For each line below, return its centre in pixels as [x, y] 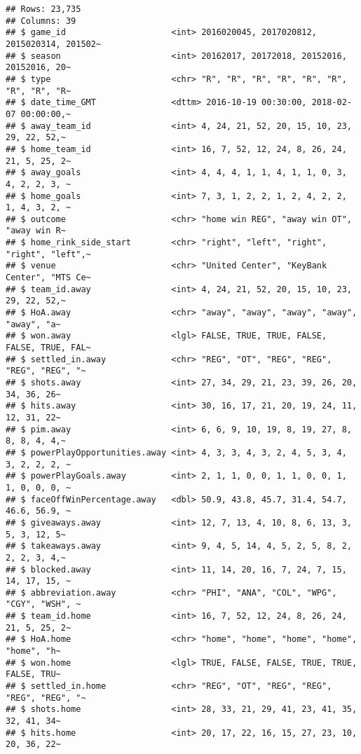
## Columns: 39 [41, 21]
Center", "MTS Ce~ [48, 278]
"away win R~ [36, 231]
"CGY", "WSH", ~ [43, 604]
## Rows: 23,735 [43, 9]
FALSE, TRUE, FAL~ [48, 348]
